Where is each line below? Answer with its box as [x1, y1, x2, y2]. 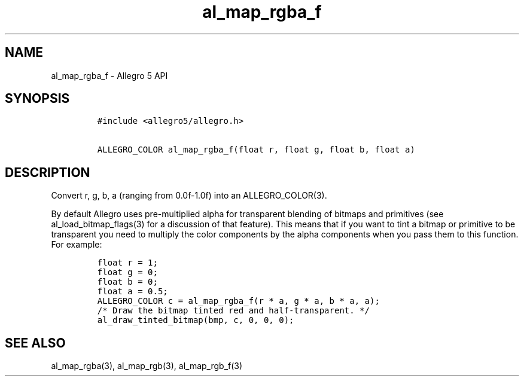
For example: [51, 239, 102, 250]
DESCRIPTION [5, 164, 90, 180]
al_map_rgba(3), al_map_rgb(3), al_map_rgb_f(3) [51, 361, 243, 371]
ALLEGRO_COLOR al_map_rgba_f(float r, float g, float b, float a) [97, 145, 415, 155]
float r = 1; [97, 258, 158, 268]
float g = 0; [97, 267, 158, 278]
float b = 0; [97, 277, 158, 287]
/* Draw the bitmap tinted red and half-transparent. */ [97, 306, 370, 316]
